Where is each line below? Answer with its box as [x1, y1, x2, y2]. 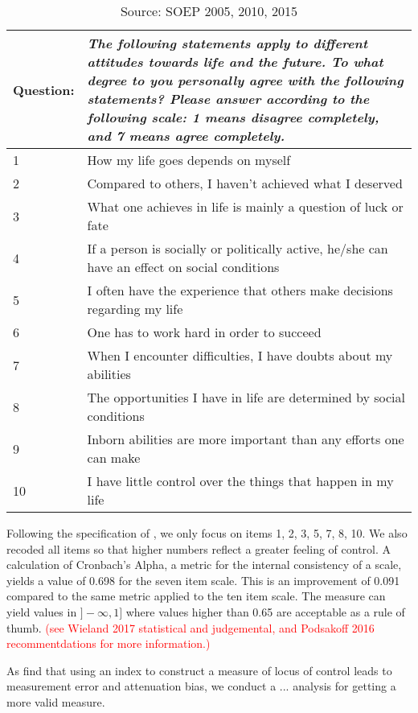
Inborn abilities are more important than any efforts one [87, 430, 404, 448]
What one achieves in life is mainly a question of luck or [87, 197, 404, 216]
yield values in [6, 603, 77, 620]
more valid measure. [6, 693, 105, 710]
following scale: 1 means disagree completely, [87, 108, 379, 126]
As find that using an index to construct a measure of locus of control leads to [6, 661, 392, 678]
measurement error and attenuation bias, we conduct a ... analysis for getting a [6, 678, 396, 694]
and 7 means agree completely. [87, 126, 285, 145]
